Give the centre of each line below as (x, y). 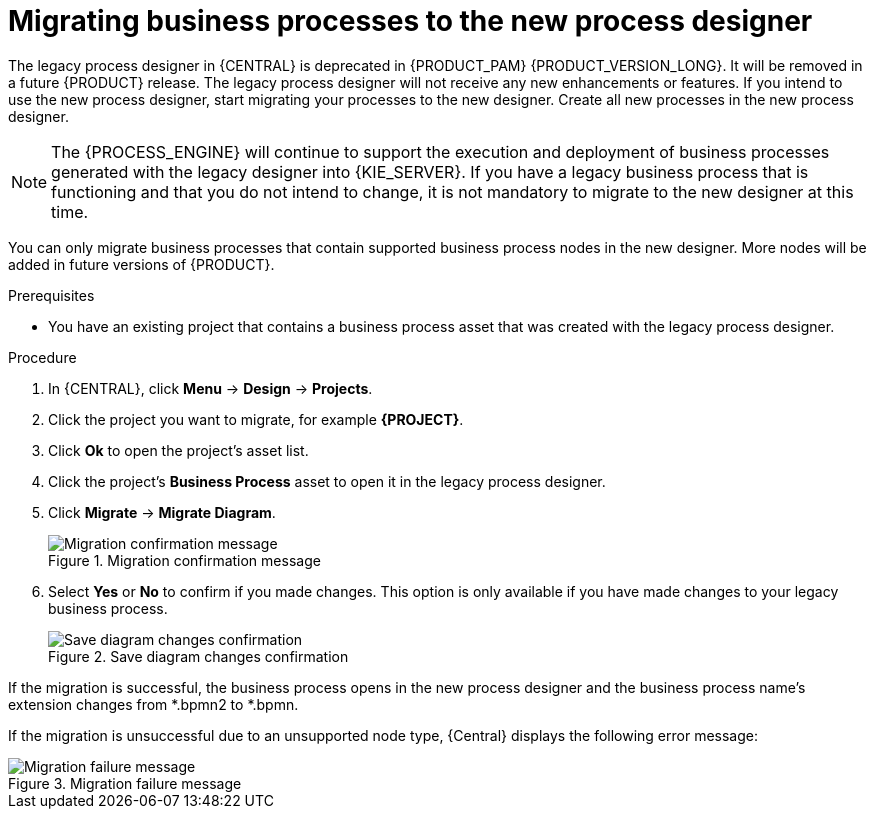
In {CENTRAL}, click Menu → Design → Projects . (210, 388)
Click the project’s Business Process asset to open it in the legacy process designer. (327, 481)
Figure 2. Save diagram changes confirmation (198, 656)
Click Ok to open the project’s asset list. (178, 450)
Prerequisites (51, 295)
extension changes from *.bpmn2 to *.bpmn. (153, 704)
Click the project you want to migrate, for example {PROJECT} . (256, 419)
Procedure (42, 357)
